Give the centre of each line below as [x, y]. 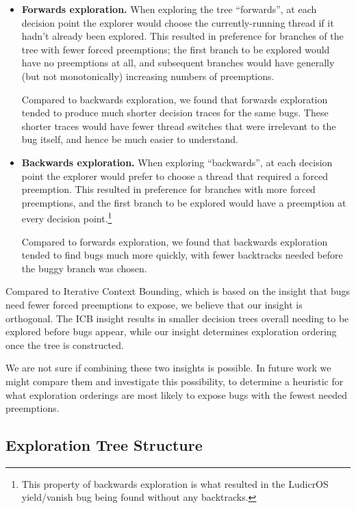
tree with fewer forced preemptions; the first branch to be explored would [176, 49]
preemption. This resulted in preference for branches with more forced [168, 189]
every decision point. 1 [67, 217]
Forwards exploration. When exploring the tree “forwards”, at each [169, 9]
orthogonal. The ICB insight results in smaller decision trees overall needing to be [177, 318]
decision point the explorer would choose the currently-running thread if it [178, 22]
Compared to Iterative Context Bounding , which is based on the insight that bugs [178, 291]
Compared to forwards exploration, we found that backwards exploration [175, 241]
